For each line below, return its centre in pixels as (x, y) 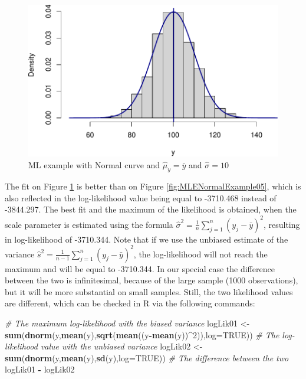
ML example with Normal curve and (94, 164)
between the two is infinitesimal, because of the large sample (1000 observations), (152, 280)
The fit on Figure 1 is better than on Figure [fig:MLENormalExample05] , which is (153, 186)
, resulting (282, 224)
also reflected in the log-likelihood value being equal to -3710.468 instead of (141, 197)
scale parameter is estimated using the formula (89, 224)
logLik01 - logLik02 (40, 369)
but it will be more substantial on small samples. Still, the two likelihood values (149, 291)
